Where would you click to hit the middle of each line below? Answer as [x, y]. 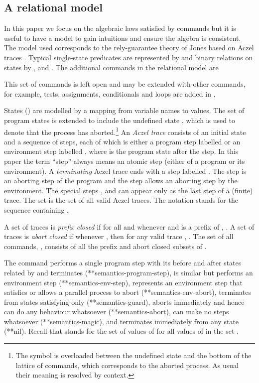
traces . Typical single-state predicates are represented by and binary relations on [129, 57]
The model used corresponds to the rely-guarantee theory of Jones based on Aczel [129, 48]
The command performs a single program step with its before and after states [123, 263]
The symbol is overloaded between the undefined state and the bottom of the [133, 355]
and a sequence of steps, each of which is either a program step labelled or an [122, 141]
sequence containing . [36, 209]
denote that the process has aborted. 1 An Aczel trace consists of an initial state [125, 131]
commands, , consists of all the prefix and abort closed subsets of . [105, 246]
